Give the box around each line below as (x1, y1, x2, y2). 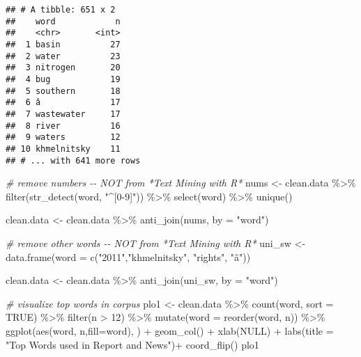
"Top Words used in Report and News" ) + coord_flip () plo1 (6, 337, 259, 351)
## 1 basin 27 (6, 39, 121, 49)
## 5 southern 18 (6, 86, 121, 96)
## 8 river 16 (6, 120, 121, 131)
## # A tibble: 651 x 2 (6, 5, 116, 15)
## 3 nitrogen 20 (6, 63, 121, 73)
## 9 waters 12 (6, 132, 121, 143)
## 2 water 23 (6, 51, 121, 61)
